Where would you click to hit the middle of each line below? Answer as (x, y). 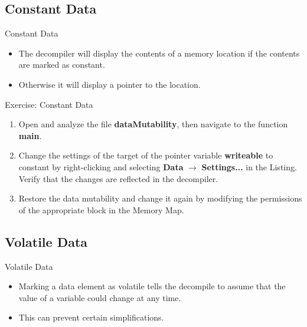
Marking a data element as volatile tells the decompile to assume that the (152, 286)
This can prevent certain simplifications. (91, 317)
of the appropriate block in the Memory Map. (101, 209)
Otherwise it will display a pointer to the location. (110, 84)
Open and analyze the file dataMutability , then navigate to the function (153, 124)
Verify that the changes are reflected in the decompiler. (118, 178)
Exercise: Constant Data (49, 104)
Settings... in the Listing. (249, 166)
